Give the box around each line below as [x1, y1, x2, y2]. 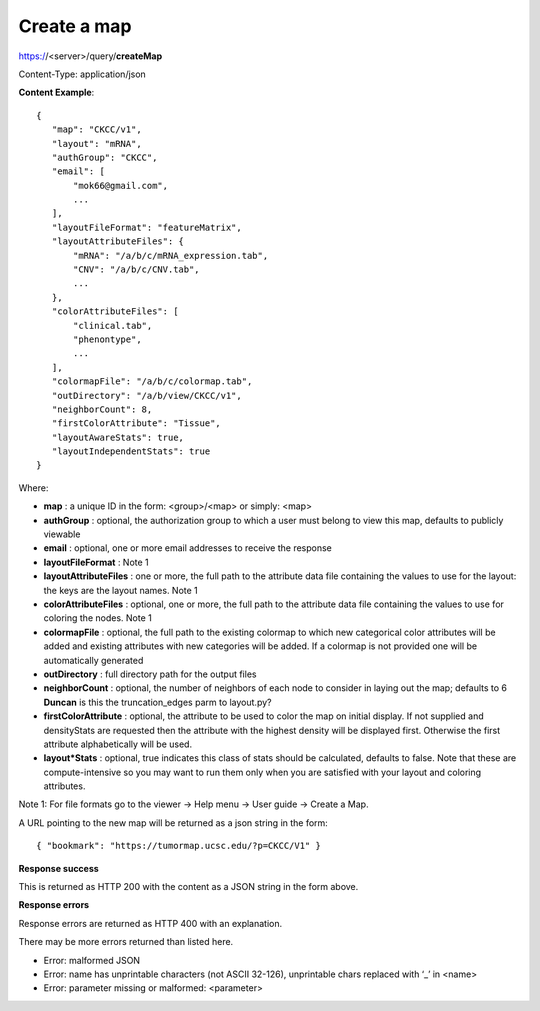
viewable [43, 528, 81, 540]
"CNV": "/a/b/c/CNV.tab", [73, 264, 200, 275]
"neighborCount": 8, [51, 403, 153, 415]
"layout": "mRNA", [51, 138, 142, 149]
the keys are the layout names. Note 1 [43, 584, 199, 596]
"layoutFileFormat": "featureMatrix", [51, 221, 242, 233]
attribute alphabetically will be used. [43, 738, 193, 750]
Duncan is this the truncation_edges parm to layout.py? [43, 696, 272, 708]
